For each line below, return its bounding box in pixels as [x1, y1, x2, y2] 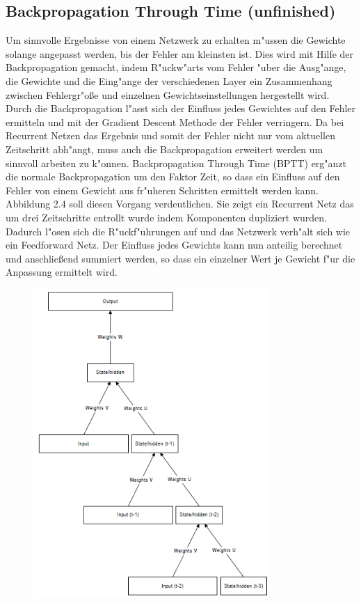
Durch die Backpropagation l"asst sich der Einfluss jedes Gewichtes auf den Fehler [6, 101, 356, 116]
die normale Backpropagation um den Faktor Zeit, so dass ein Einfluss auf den [6, 169, 340, 184]
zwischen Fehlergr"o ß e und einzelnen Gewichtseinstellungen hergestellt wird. [6, 87, 330, 102]
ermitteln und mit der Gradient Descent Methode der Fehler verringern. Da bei [6, 114, 344, 129]
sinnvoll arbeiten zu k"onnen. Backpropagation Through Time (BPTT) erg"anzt [6, 155, 347, 170]
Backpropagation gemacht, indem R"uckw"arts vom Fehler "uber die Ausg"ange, [6, 60, 346, 75]
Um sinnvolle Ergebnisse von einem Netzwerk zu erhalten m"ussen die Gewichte [6, 33, 346, 47]
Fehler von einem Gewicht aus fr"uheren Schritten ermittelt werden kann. [6, 182, 319, 197]
